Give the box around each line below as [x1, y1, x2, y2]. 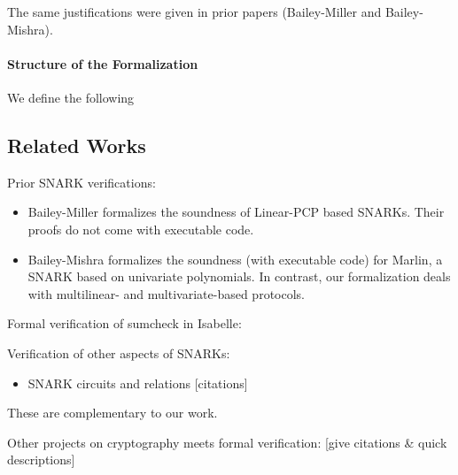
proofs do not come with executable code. [27, 219, 254, 238]
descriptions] [7, 450, 75, 469]
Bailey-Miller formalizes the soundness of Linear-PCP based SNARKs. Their [27, 203, 445, 221]
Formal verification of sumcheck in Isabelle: [7, 314, 242, 333]
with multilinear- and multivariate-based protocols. [27, 284, 305, 303]
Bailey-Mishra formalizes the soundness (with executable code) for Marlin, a [27, 249, 443, 268]
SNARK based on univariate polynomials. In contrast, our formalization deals [27, 267, 451, 286]
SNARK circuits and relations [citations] [27, 373, 248, 392]
